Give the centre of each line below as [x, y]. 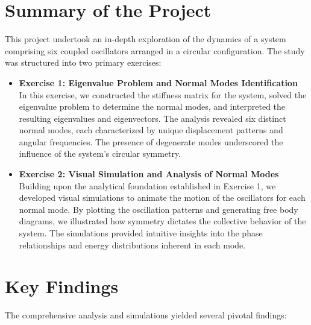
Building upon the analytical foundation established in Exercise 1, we [147, 185]
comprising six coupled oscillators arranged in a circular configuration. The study [155, 50]
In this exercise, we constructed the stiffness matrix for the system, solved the [163, 94]
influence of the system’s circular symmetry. [100, 153]
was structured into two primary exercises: [83, 62]
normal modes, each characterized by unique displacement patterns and [151, 130]
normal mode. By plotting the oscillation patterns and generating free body [159, 209]
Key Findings [62, 286]
